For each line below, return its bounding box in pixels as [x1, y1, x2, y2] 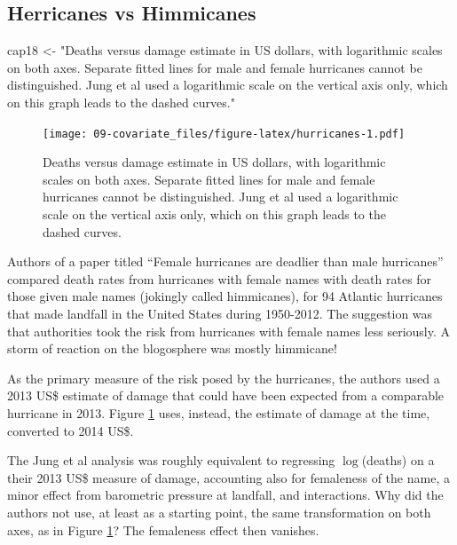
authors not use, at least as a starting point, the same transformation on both [7, 502, 431, 521]
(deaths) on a [361, 451, 435, 470]
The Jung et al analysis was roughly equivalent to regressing [7, 451, 335, 470]
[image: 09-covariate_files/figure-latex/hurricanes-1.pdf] [43, 127, 406, 140]
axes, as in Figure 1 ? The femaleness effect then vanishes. [7, 520, 319, 539]
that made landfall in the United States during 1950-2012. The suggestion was [7, 304, 433, 322]
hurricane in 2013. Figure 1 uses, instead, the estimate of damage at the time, [7, 403, 430, 422]
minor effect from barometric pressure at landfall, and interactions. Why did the [7, 486, 444, 504]
